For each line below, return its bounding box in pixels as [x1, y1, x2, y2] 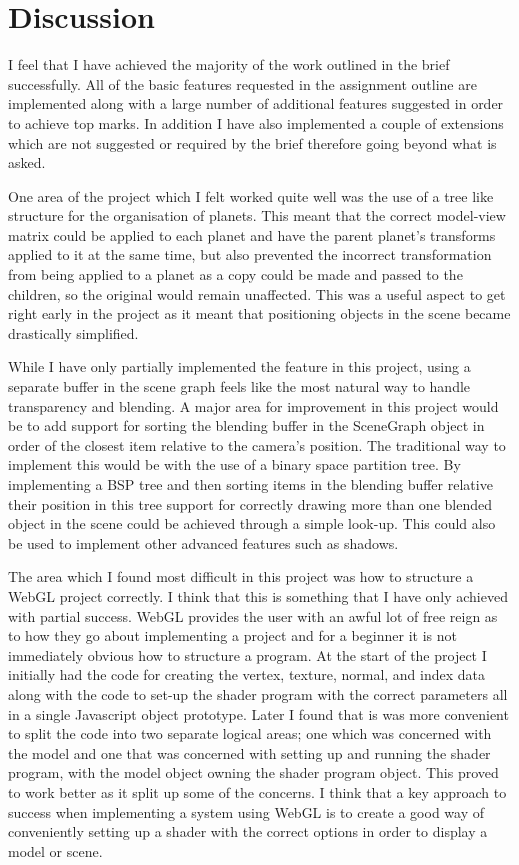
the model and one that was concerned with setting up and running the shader [8, 742, 491, 763]
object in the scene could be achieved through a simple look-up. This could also [8, 513, 496, 534]
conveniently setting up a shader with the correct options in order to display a [8, 821, 488, 842]
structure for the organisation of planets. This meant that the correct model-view [8, 205, 506, 226]
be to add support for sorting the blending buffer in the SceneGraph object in [8, 415, 485, 436]
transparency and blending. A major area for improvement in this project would [8, 395, 499, 416]
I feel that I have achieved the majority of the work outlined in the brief [8, 54, 450, 75]
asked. [8, 152, 46, 173]
